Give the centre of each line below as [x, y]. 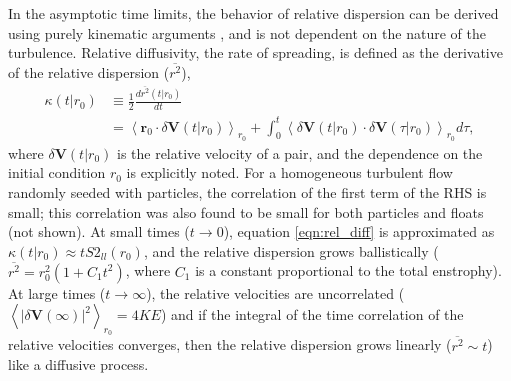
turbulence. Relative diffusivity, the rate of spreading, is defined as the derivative [255, 52]
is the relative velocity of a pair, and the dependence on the [299, 152]
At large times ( [57, 292]
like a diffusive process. [78, 364]
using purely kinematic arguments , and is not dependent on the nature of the [247, 32]
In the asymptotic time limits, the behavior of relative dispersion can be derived [253, 13]
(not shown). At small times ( [99, 231]
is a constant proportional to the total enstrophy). [348, 270]
